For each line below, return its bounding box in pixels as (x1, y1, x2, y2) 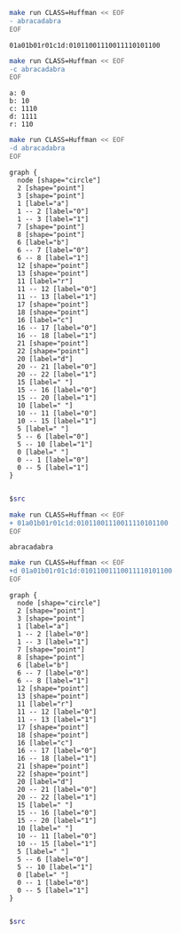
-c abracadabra (9, 65, 66, 74)
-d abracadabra (9, 144, 66, 153)
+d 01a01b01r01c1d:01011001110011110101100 (9, 566, 173, 576)
